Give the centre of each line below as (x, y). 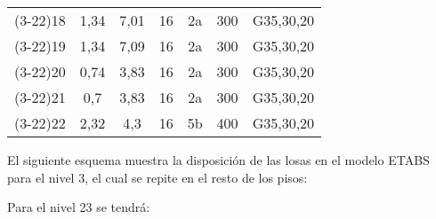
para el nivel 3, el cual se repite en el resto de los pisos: (157, 177)
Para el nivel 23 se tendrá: (79, 207)
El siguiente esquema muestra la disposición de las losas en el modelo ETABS (218, 160)
